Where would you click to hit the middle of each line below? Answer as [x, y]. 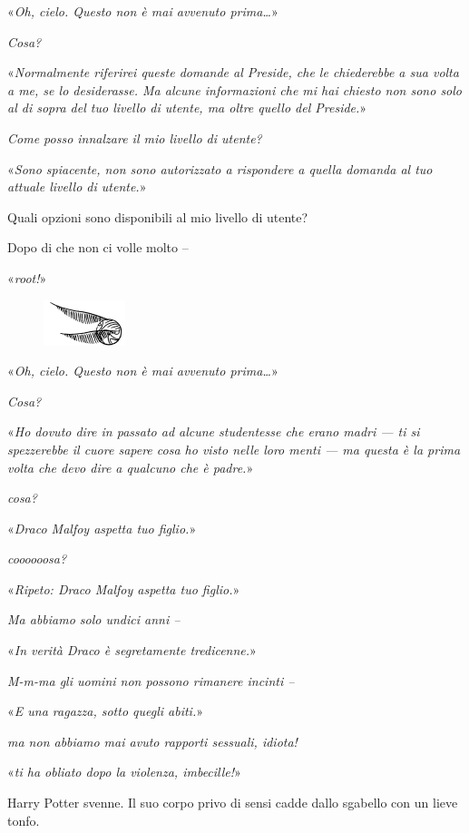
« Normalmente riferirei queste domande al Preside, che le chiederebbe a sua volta [233, 72]
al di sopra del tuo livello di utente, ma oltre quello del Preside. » [187, 108]
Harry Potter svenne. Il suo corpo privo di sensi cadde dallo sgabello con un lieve [233, 803]
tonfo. [24, 820]
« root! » [27, 277]
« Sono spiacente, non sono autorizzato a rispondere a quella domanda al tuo [220, 168]
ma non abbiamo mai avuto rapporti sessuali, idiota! [152, 741]
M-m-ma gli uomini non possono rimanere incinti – [151, 680]
